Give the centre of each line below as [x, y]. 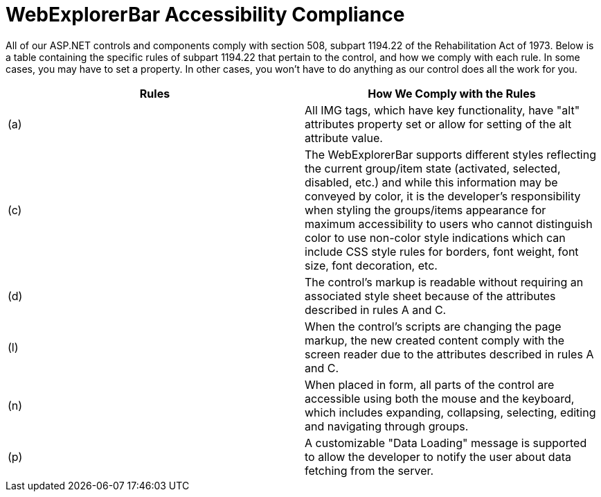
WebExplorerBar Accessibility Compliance [205, 15]
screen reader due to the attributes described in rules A [449, 354]
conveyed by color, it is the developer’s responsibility [443, 196]
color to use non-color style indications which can [435, 237]
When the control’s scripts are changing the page [433, 326]
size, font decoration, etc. [371, 265]
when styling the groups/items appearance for [425, 210]
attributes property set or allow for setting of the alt [438, 124]
